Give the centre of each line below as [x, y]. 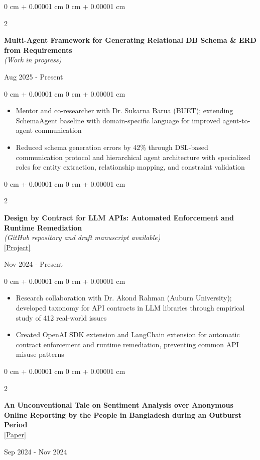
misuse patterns [40, 354]
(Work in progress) [33, 60]
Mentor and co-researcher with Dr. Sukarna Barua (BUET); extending [124, 110]
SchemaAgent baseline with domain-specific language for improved [118, 120]
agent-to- [236, 120]
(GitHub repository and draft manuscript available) [82, 237]
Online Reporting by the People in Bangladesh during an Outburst [123, 414]
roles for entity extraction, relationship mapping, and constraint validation [130, 167]
